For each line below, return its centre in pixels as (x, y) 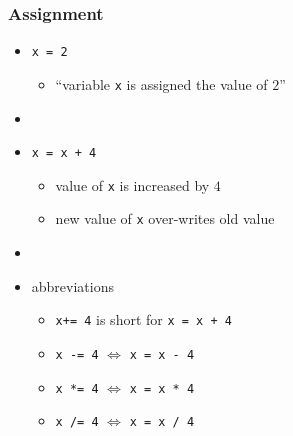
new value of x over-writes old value (165, 218)
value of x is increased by (132, 184)
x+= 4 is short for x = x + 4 (143, 319)
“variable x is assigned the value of (161, 83)
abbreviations (72, 285)
